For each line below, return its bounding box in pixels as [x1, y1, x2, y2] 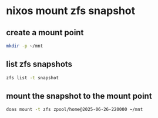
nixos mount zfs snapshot [6, 4, 136, 18]
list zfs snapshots [6, 59, 72, 69]
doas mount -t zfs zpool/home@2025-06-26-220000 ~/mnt [6, 107, 143, 113]
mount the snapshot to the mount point [6, 91, 152, 101]
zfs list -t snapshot [6, 75, 59, 80]
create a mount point [6, 28, 84, 38]
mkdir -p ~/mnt [6, 43, 43, 49]
